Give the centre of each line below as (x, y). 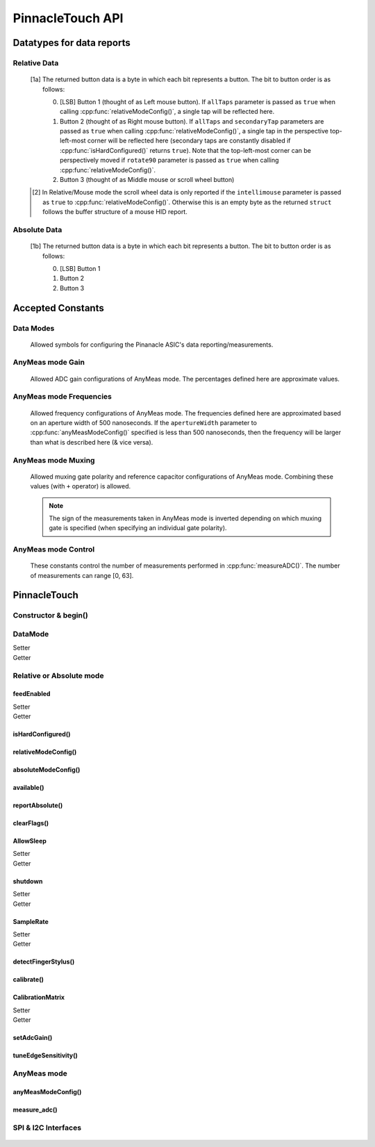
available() (28, 788)
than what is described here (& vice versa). (92, 442)
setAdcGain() (33, 1038)
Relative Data (36, 63)
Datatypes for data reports (72, 43)
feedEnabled (32, 694)
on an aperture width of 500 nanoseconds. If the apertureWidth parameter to (143, 422)
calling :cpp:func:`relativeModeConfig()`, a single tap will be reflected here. (167, 112)
